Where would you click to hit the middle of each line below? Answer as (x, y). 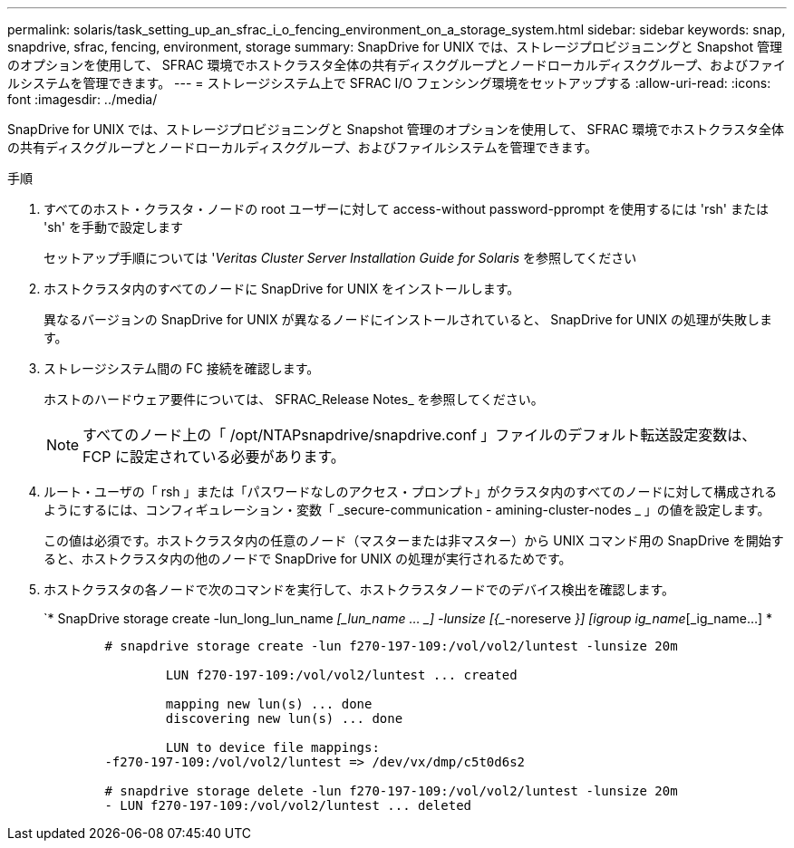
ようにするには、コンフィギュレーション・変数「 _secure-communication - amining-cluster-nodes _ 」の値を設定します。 (407, 510)
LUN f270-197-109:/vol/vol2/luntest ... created (341, 675)
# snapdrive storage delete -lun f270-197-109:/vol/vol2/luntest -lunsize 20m (391, 791)
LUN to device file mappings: (272, 747)
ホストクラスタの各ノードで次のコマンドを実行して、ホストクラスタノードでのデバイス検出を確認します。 (359, 589)
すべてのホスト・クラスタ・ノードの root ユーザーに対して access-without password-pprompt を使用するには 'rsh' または (406, 209)
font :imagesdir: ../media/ (82, 99)
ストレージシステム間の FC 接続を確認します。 (182, 368)
